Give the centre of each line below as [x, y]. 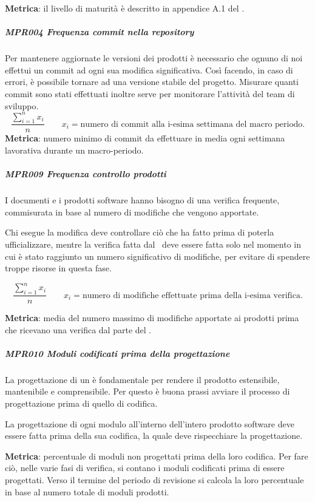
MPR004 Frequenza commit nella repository [100, 32]
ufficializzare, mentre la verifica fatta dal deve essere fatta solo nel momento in [153, 244]
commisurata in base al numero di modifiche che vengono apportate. [132, 212]
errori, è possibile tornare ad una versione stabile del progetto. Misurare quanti [152, 82]
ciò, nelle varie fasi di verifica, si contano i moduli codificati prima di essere [145, 468]
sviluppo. [22, 105]
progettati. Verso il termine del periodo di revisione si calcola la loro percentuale [154, 480]
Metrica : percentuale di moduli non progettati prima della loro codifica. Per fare [157, 456]
